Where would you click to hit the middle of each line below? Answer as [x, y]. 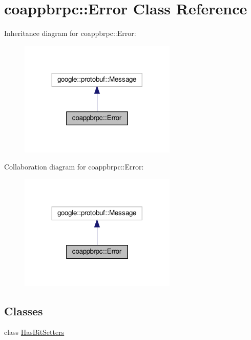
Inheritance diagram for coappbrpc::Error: [70, 33]
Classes [24, 310]
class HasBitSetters [34, 332]
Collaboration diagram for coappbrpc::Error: [74, 167]
